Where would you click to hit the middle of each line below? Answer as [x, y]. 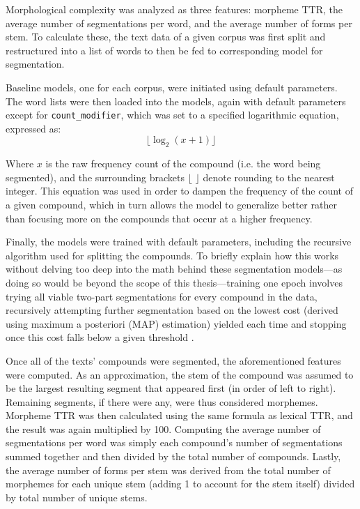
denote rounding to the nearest [269, 177]
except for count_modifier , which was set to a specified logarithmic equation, [172, 115]
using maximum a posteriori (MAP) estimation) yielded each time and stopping [176, 323]
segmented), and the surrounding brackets [95, 177]
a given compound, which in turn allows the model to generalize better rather [171, 204]
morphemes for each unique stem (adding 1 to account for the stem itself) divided [180, 484]
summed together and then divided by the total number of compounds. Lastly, [173, 456]
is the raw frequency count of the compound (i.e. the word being [183, 164]
